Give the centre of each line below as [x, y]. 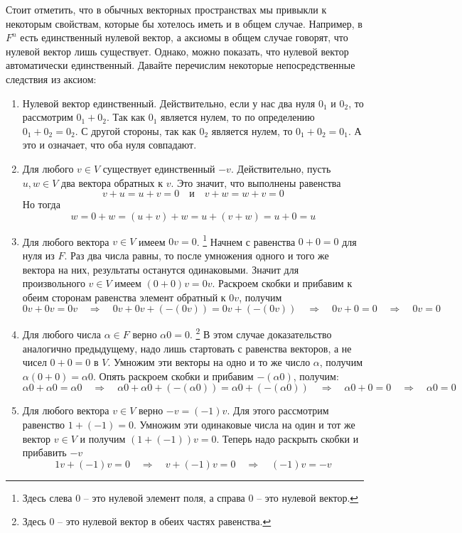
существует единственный [159, 168]
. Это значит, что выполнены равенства [256, 182]
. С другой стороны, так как [135, 130]
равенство [44, 424]
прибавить [44, 452]
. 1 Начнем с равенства [246, 240]
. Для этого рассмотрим [278, 410]
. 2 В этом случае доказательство [260, 333]
